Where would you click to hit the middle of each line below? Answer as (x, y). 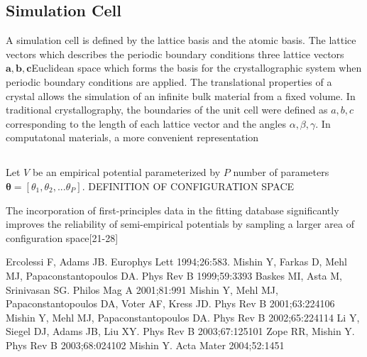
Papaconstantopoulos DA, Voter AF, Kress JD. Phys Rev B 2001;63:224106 (170, 303)
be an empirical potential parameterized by (126, 172)
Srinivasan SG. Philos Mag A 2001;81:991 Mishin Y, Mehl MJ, (142, 289)
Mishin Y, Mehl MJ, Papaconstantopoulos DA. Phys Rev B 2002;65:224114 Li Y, (183, 317)
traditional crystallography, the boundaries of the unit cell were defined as (167, 110)
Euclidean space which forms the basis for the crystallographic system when (197, 68)
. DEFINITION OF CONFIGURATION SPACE (188, 186)
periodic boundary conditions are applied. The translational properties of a (169, 81)
